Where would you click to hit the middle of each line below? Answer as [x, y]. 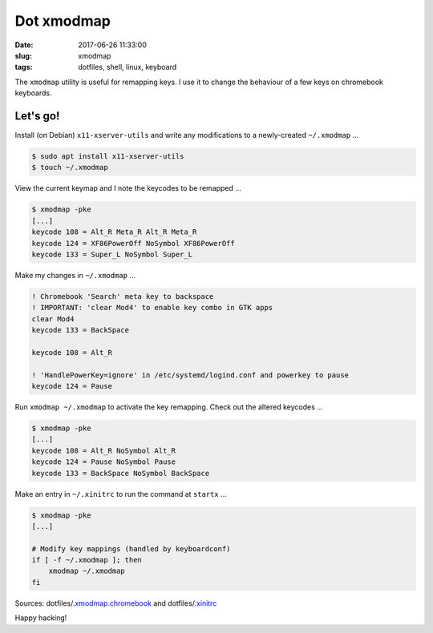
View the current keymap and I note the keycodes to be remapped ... [128, 188]
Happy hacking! [41, 618]
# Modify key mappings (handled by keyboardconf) [131, 548]
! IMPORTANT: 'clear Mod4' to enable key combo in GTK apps [152, 308]
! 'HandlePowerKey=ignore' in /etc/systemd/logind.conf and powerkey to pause [190, 375]
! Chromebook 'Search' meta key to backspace [123, 296]
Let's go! [37, 116]
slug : [23, 55]
